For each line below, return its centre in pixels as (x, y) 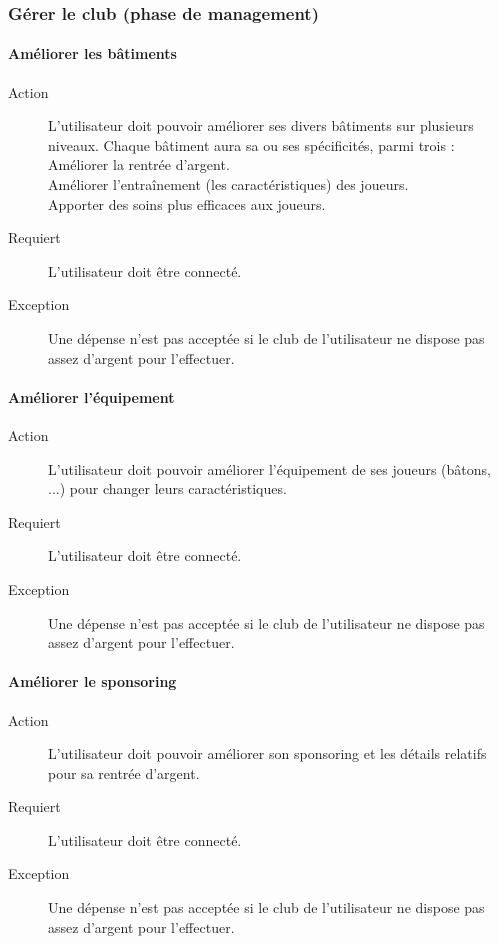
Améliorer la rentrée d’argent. (139, 164)
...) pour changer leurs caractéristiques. (167, 488)
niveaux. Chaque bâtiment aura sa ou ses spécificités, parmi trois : (251, 144)
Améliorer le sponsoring (92, 681)
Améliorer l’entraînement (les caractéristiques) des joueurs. (228, 184)
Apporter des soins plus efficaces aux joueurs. (187, 203)
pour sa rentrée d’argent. (124, 772)
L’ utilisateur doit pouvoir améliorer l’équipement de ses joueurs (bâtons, (269, 468)
